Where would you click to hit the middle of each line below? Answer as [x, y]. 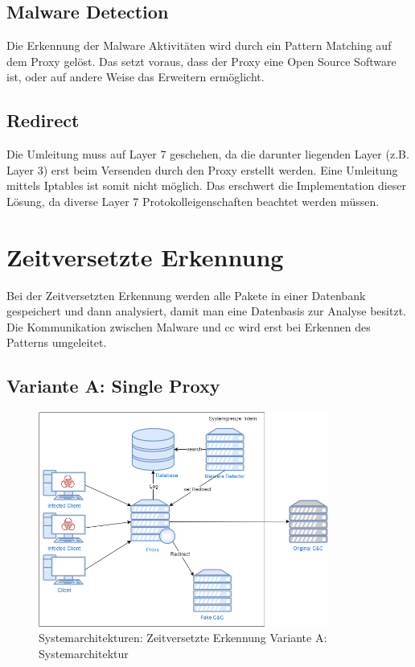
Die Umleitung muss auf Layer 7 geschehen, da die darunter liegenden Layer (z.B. [208, 154]
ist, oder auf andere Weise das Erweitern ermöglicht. [136, 77]
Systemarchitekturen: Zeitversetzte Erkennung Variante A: [183, 638]
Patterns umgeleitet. [57, 342]
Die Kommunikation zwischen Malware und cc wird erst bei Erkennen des [189, 326]
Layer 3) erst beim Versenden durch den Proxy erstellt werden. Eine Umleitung [202, 169]
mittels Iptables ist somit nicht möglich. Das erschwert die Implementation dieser [206, 185]
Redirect [43, 120]
